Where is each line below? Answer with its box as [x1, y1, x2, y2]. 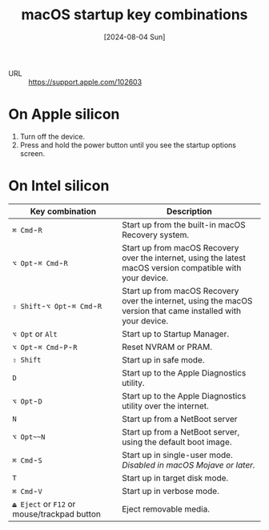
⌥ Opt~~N [12, 432, 46, 441]
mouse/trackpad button [12, 508, 102, 520]
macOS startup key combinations [21, 6, 248, 24]
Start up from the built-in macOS [121, 219, 246, 230]
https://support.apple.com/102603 [28, 77, 143, 86]
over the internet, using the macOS [121, 295, 253, 306]
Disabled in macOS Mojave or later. [121, 459, 255, 470]
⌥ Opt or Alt [12, 328, 58, 339]
